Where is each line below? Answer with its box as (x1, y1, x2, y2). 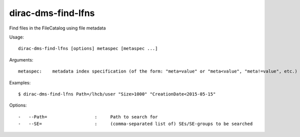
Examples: (9, 79, 31, 85)
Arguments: (9, 56, 33, 62)
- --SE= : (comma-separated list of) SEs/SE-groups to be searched (18, 121, 253, 127)
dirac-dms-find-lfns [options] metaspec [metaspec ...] (18, 45, 158, 51)
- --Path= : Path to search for (18, 114, 158, 119)
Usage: (9, 34, 24, 40)
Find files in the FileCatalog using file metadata (9, 25, 106, 31)
